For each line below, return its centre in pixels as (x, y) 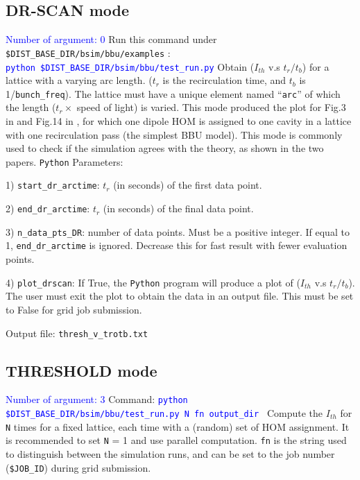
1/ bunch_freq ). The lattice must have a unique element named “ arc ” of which (173, 93)
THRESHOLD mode (82, 370)
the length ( (31, 107)
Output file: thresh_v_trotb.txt (77, 333)
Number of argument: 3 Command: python (97, 399)
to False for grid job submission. (74, 309)
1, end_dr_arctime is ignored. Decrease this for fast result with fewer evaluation (177, 245)
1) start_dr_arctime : (53, 185)
